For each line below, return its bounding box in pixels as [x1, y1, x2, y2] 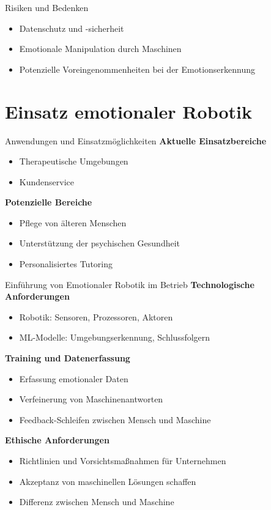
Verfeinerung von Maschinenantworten [19, 393, 163, 405]
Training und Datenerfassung [5, 352, 130, 364]
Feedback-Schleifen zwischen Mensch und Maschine [19, 413, 211, 426]
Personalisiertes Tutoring [19, 257, 113, 270]
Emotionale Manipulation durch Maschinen [19, 42, 182, 55]
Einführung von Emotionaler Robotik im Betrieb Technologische [5, 278, 254, 290]
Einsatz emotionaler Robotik [5, 98, 252, 124]
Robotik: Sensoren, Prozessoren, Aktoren [19, 310, 173, 323]
